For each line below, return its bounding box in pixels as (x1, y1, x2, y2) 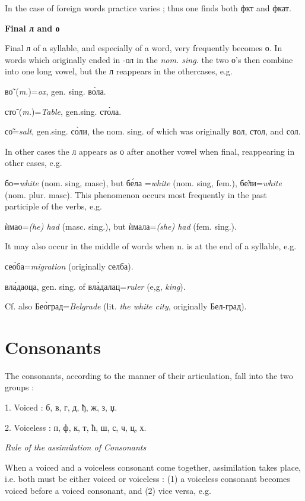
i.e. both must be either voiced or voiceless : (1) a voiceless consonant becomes (5, 472, 290, 485)
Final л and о (5, 21, 60, 34)
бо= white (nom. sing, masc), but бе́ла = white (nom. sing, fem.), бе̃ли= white (5, 176, 282, 189)
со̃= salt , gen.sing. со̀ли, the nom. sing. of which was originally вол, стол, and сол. (5, 125, 301, 137)
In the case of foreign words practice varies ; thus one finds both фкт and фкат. (5, 2, 291, 14)
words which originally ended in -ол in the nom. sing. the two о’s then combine (5, 53, 293, 65)
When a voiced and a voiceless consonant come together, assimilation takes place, (5, 461, 301, 473)
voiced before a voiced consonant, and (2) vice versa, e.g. (5, 484, 211, 496)
